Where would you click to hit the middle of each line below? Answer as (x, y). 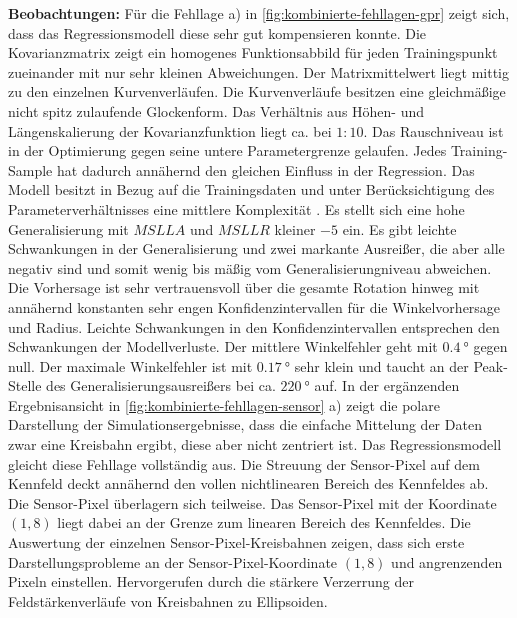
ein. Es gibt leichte (399, 228)
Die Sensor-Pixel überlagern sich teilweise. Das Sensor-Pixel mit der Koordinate (252, 502)
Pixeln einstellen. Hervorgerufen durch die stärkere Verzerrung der (211, 581)
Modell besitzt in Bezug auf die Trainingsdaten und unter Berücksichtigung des (251, 189)
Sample (30, 169)
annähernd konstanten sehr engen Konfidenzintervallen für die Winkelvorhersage (254, 306)
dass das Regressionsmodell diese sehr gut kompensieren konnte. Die (217, 32)
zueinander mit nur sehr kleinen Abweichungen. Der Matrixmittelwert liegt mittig (259, 71)
